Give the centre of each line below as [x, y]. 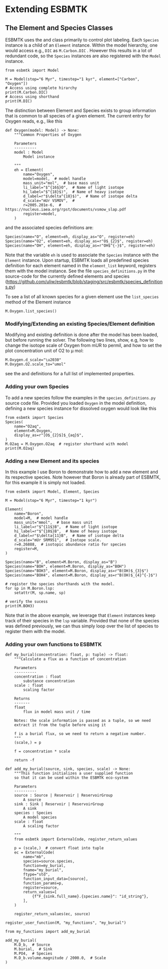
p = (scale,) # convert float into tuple [59, 848]
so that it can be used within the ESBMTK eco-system [71, 778]
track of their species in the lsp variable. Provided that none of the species [82, 620]
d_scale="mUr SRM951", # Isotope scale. [58, 540]
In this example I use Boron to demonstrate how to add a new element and [82, 472]
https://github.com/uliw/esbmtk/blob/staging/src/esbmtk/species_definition [85, 282]
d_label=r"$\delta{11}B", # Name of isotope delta [69, 535]
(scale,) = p [28, 743]
